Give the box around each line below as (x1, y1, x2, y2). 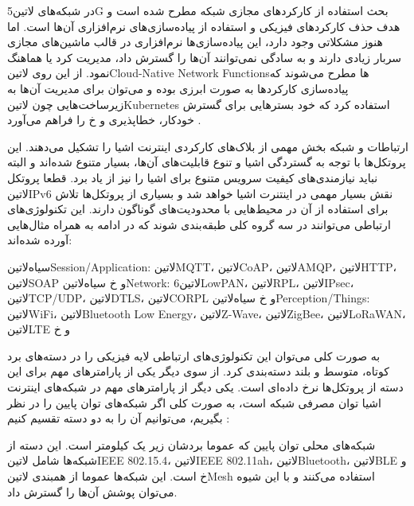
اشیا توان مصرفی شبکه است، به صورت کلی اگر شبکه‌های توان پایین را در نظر (7, 394, 381, 411)
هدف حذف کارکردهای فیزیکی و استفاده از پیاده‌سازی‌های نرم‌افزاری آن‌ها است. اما (7, 18, 400, 34)
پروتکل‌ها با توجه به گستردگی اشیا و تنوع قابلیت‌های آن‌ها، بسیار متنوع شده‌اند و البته (7, 154, 406, 170)
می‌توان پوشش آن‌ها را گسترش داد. (7, 483, 178, 500)
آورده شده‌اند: (7, 232, 72, 248)
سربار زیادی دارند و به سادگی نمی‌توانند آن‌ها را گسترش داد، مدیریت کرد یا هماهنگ (7, 49, 402, 65)
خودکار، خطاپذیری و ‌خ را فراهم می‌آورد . (7, 111, 201, 128)
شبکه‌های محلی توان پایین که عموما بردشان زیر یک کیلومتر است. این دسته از (7, 436, 376, 453)
